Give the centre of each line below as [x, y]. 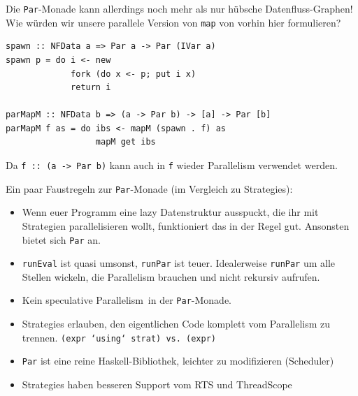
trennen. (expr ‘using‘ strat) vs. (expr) [119, 337]
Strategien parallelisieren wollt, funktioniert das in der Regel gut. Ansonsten [186, 225]
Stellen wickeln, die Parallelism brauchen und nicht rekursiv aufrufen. [171, 276]
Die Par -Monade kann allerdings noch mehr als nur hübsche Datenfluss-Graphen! [179, 8]
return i [91, 88]
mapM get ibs [126, 142]
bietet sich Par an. [61, 239]
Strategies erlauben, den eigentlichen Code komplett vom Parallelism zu [176, 324]
